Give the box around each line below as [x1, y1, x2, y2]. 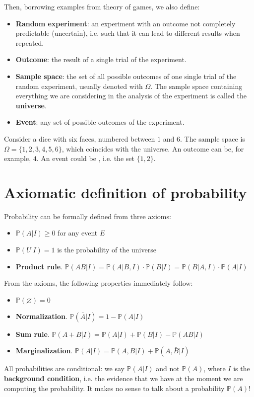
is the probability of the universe [57, 244, 156, 255]
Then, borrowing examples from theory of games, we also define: [4, 1, 200, 11]
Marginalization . [15, 345, 73, 356]
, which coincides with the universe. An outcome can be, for [62, 143, 244, 154]
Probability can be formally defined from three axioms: [4, 211, 171, 221]
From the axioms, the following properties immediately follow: [4, 278, 193, 288]
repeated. [15, 37, 44, 48]
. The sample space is [180, 133, 245, 144]
